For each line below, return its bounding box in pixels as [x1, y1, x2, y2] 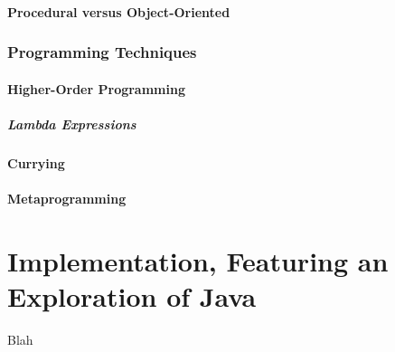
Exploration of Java [7, 277, 257, 314]
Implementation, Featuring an [7, 242, 389, 279]
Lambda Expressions [7, 114, 136, 133]
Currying [7, 153, 65, 172]
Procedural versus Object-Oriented [7, 2, 230, 21]
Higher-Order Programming [7, 79, 185, 98]
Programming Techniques [7, 41, 197, 63]
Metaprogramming [7, 188, 127, 207]
